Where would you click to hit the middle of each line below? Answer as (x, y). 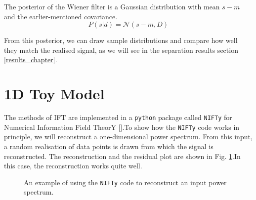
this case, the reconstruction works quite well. (73, 166)
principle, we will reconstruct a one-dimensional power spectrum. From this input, (128, 137)
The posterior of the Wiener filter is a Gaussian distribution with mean (112, 6)
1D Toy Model (54, 94)
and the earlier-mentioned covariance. (61, 16)
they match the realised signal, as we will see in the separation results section (121, 50)
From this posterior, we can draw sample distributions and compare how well (121, 40)
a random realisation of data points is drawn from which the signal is (109, 146)
